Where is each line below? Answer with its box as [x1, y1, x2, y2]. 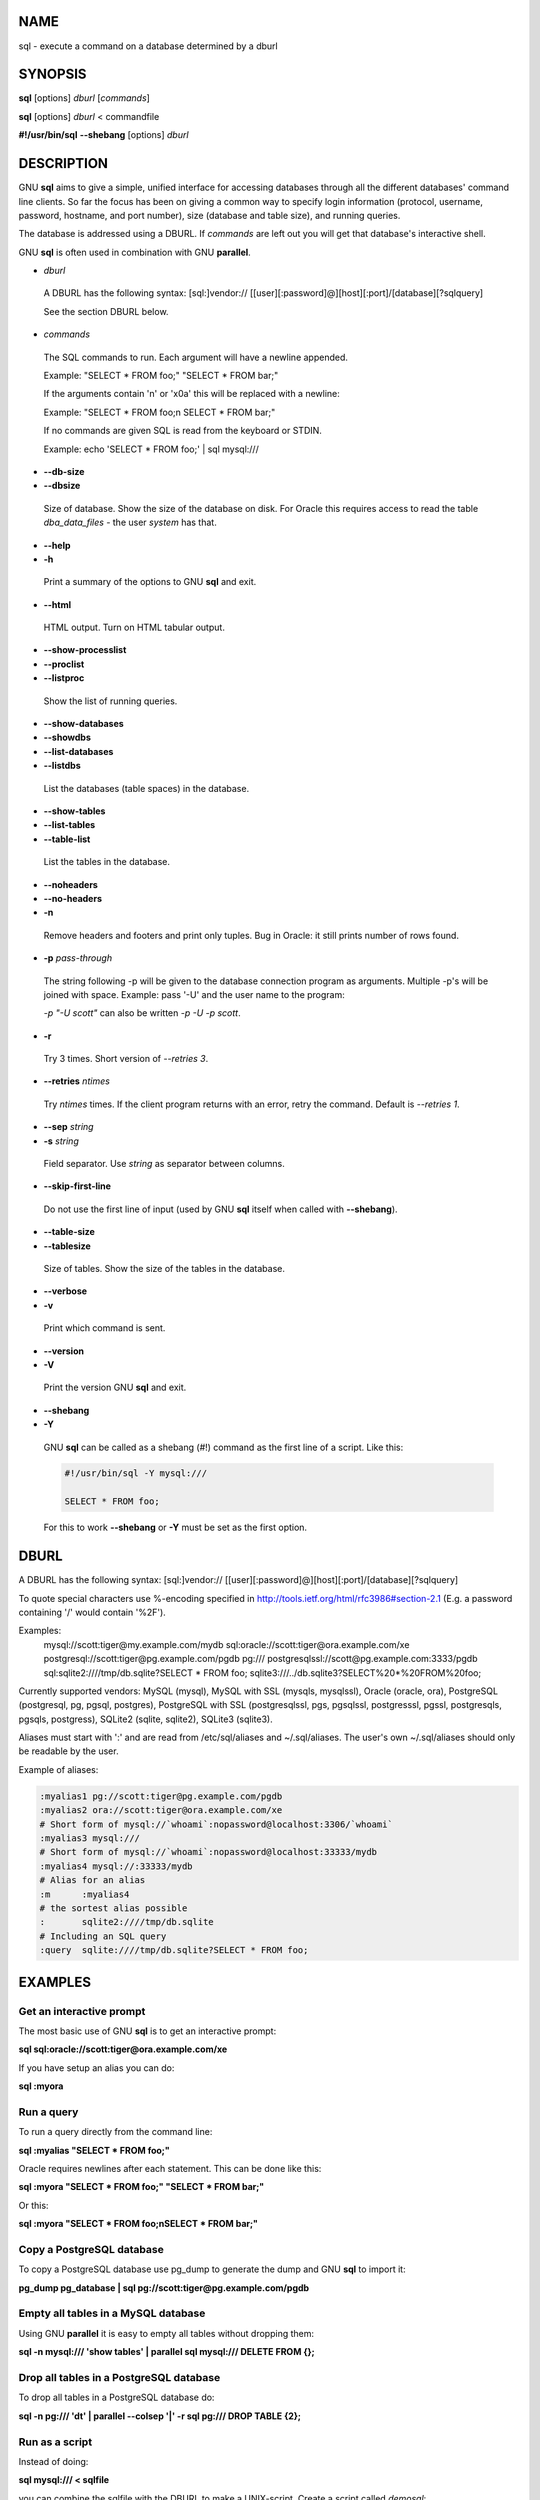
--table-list [43, 833, 91, 845]
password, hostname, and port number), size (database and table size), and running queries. [18, 209, 401, 221]
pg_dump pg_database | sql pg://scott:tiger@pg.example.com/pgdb [18, 2281, 310, 2294]
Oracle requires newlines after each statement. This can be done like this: [18, 2162, 322, 2174]
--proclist [43, 658, 85, 670]
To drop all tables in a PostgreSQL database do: [18, 2391, 215, 2404]
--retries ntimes [43, 1075, 110, 1087]
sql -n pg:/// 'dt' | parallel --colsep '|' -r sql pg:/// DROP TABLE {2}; [18, 2410, 302, 2422]
